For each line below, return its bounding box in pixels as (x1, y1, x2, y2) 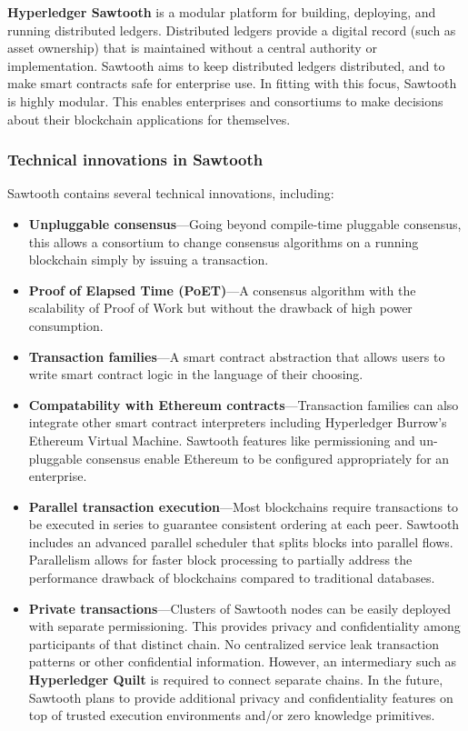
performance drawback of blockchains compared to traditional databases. (28, 568, 435, 587)
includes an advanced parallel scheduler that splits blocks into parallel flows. (28, 532, 453, 551)
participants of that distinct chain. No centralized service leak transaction (28, 634, 439, 653)
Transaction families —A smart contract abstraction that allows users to (28, 346, 445, 365)
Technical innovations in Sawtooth (7, 148, 264, 171)
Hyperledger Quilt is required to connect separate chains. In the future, (28, 670, 443, 689)
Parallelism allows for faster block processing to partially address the (28, 550, 413, 569)
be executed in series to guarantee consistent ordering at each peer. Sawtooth (28, 515, 460, 534)
